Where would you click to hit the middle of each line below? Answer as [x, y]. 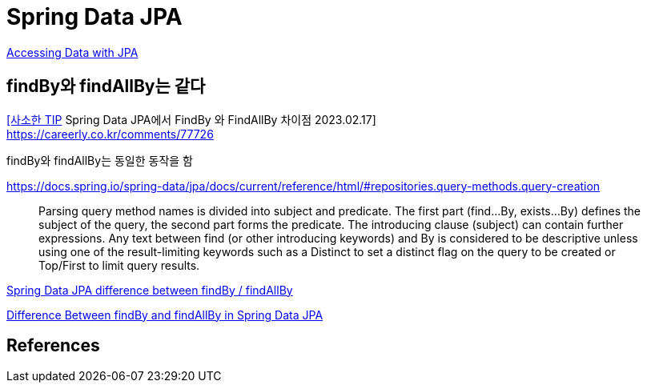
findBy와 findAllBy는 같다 [106, 86]
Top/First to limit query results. [119, 265]
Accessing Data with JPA [72, 52]
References [53, 346]
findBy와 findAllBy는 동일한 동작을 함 [100, 160]
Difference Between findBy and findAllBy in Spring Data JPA [165, 315]
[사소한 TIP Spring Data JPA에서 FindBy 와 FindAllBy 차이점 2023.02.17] [191, 119]
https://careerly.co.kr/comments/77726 [110, 134]
